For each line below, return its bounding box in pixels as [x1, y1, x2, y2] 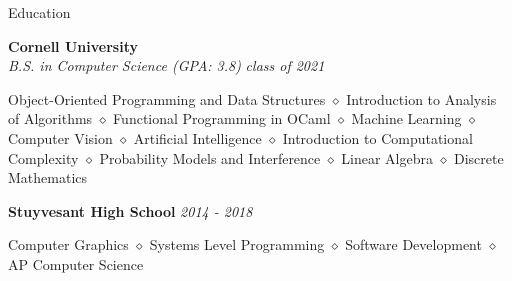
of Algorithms [8, 108, 93, 129]
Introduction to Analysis [346, 88, 497, 109]
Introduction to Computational [282, 127, 473, 148]
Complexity [8, 147, 79, 168]
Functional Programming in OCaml [113, 108, 331, 129]
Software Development [345, 234, 482, 255]
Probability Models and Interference [99, 147, 321, 168]
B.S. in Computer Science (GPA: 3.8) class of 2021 [8, 55, 325, 76]
